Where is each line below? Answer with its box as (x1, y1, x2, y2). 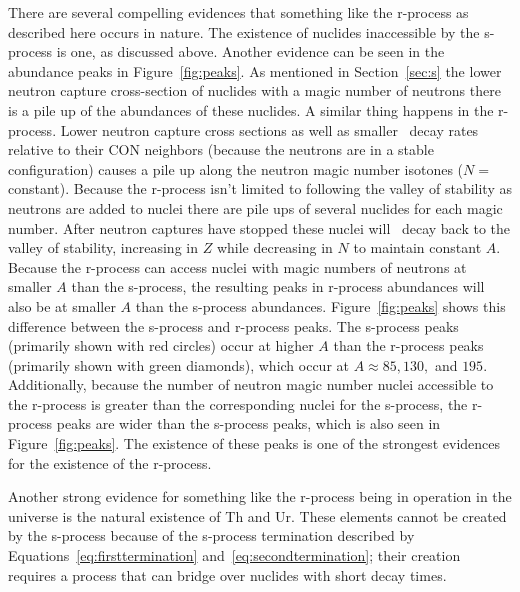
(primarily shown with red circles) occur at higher (8, 335, 314, 356)
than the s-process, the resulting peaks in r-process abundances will (71, 276, 485, 297)
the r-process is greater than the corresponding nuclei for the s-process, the (8, 393, 468, 414)
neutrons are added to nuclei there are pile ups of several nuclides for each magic (8, 197, 503, 218)
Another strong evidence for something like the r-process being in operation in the (8, 486, 512, 507)
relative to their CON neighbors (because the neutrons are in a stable (8, 139, 434, 160)
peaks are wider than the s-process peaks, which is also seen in (56, 413, 441, 434)
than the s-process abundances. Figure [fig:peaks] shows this (135, 295, 506, 316)
